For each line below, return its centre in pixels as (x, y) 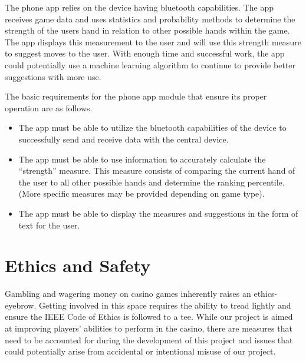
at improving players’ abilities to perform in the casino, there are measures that (149, 328)
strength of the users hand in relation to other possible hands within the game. (147, 30)
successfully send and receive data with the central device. (124, 139)
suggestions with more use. (53, 76)
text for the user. (49, 225)
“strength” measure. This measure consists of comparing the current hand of (157, 170)
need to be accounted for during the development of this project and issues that (149, 340)
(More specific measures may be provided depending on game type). (142, 193)
